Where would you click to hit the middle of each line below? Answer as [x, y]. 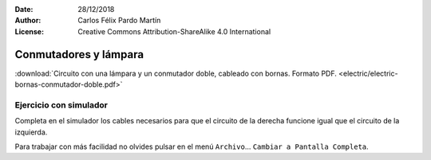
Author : [28, 21]
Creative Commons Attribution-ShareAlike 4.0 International [174, 31]
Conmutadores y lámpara [79, 55]
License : [29, 31]
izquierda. [31, 132]
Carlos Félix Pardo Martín [119, 21]
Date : [24, 9]
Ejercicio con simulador [61, 105]
